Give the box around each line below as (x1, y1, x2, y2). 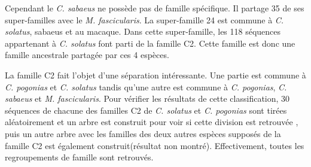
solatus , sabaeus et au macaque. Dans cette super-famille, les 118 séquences (5, 25, 281, 38)
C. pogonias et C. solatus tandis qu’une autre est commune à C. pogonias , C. (5, 80, 287, 93)
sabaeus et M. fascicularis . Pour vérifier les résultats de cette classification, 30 (5, 92, 290, 105)
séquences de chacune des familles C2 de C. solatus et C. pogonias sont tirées (5, 104, 287, 116)
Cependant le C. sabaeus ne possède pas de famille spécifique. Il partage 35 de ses (5, 2, 304, 14)
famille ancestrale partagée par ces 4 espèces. (5, 48, 169, 61)
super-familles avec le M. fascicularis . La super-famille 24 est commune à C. (5, 13, 284, 26)
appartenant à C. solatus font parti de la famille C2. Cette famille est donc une (5, 37, 295, 49)
